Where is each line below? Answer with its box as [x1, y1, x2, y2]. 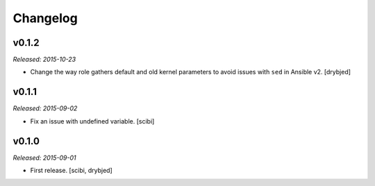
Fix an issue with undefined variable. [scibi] [30, 117, 155, 125]
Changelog [12, 10, 78, 26]
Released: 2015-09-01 [12, 153, 76, 162]
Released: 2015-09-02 [12, 104, 78, 112]
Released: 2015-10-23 [12, 56, 76, 64]
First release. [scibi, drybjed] [30, 167, 112, 175]
